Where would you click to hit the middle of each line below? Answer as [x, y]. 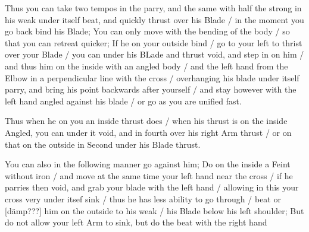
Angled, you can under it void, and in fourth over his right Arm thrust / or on [148, 132]
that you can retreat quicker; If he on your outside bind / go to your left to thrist [154, 42]
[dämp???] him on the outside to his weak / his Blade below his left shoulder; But [154, 210]
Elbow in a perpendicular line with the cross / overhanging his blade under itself [152, 77]
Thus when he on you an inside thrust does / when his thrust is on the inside [146, 121]
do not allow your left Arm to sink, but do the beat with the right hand [136, 222]
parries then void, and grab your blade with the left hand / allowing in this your [152, 187]
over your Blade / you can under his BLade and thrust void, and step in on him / [154, 54]
